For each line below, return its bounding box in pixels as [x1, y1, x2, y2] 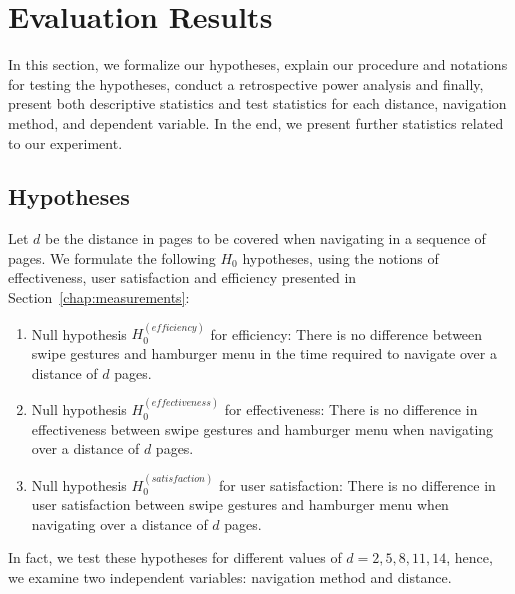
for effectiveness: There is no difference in [224, 399, 478, 420]
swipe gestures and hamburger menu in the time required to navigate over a [31, 343, 497, 364]
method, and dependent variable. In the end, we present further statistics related [8, 112, 504, 133]
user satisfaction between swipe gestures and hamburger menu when [31, 494, 449, 515]
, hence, [446, 547, 493, 568]
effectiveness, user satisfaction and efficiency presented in [8, 267, 357, 288]
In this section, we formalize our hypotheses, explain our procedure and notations [8, 54, 508, 75]
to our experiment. [8, 132, 123, 153]
